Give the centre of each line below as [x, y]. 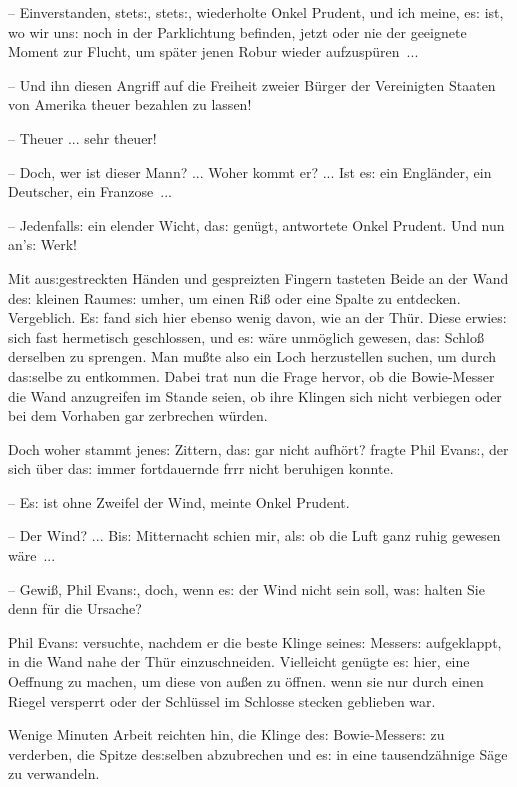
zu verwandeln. [54, 773]
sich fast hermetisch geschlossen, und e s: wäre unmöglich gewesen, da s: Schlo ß [246, 336]
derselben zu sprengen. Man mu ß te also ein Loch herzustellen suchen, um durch [252, 356]
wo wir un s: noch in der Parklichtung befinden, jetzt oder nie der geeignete [237, 31]
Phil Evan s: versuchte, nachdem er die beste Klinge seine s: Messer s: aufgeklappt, [255, 641]
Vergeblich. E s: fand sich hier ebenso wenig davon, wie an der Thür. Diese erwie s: [257, 317]
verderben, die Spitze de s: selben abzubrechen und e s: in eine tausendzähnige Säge [258, 753]
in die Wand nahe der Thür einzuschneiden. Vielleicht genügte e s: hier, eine [239, 661]
